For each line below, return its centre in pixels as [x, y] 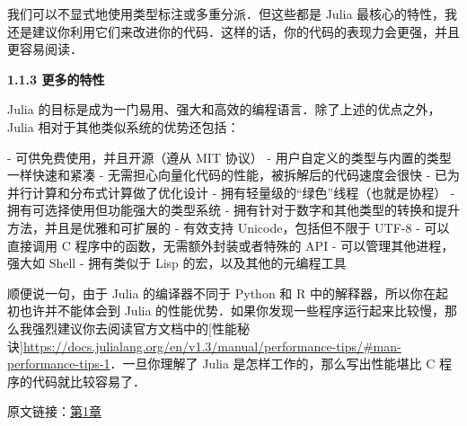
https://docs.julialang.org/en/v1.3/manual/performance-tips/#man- [212, 346]
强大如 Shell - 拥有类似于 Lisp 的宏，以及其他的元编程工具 [177, 263]
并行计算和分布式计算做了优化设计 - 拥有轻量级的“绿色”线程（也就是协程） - [231, 192]
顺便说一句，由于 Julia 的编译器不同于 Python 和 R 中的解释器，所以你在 [221, 293]
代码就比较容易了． [88, 381]
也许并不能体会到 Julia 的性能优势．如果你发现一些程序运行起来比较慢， [232, 311]
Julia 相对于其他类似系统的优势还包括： [123, 126]
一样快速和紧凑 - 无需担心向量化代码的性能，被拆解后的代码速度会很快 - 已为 [233, 175]
